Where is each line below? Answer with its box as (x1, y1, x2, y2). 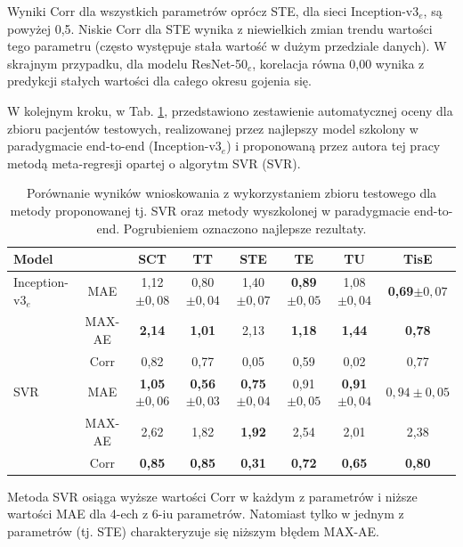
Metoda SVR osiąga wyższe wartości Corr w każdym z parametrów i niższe (7, 486, 418, 505)
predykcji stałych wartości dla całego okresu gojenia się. (7, 71, 312, 90)
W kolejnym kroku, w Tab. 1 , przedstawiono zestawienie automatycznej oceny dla (7, 101, 453, 119)
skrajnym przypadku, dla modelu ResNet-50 (7, 53, 248, 72)
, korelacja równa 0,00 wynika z (252, 53, 425, 72)
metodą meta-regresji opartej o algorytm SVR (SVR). (7, 153, 301, 172)
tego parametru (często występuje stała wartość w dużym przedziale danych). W (7, 37, 447, 55)
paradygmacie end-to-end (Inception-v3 (7, 136, 222, 155)
